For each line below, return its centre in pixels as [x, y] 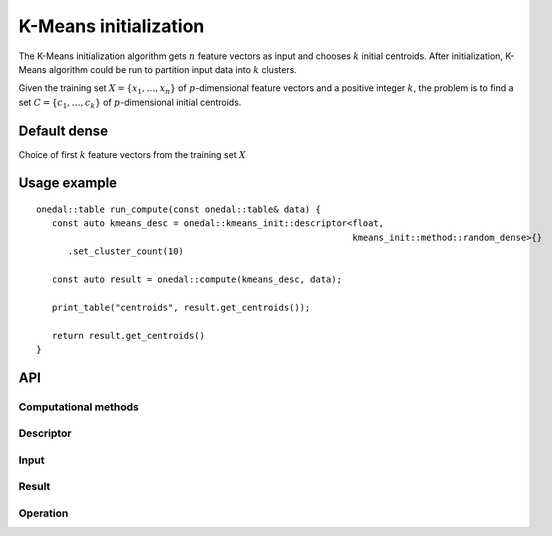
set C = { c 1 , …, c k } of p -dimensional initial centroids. [130, 103]
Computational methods [78, 407]
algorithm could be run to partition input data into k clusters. [172, 69]
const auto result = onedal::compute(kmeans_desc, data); [196, 279]
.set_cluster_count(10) [126, 251]
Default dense [63, 130]
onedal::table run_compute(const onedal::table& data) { [179, 209]
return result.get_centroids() [128, 335]
